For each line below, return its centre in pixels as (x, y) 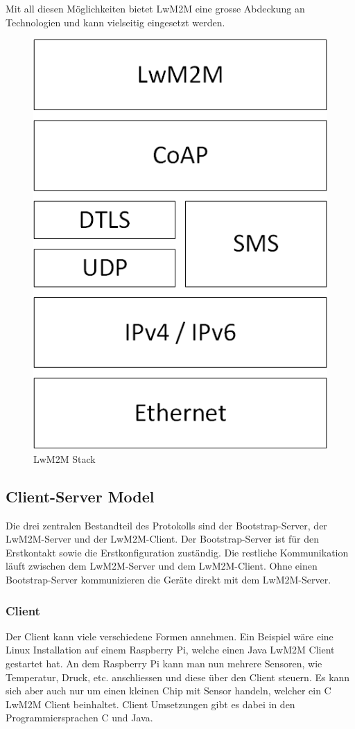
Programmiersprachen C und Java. (79, 718)
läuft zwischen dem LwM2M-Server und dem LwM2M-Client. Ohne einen (162, 566)
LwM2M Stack (64, 458)
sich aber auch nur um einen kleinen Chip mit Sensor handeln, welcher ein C (168, 691)
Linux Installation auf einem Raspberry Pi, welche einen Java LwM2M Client (170, 650)
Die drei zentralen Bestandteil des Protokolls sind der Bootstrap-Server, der (166, 525)
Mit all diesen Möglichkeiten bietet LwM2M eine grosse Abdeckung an (155, 8)
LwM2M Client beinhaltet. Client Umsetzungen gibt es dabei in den (150, 704)
